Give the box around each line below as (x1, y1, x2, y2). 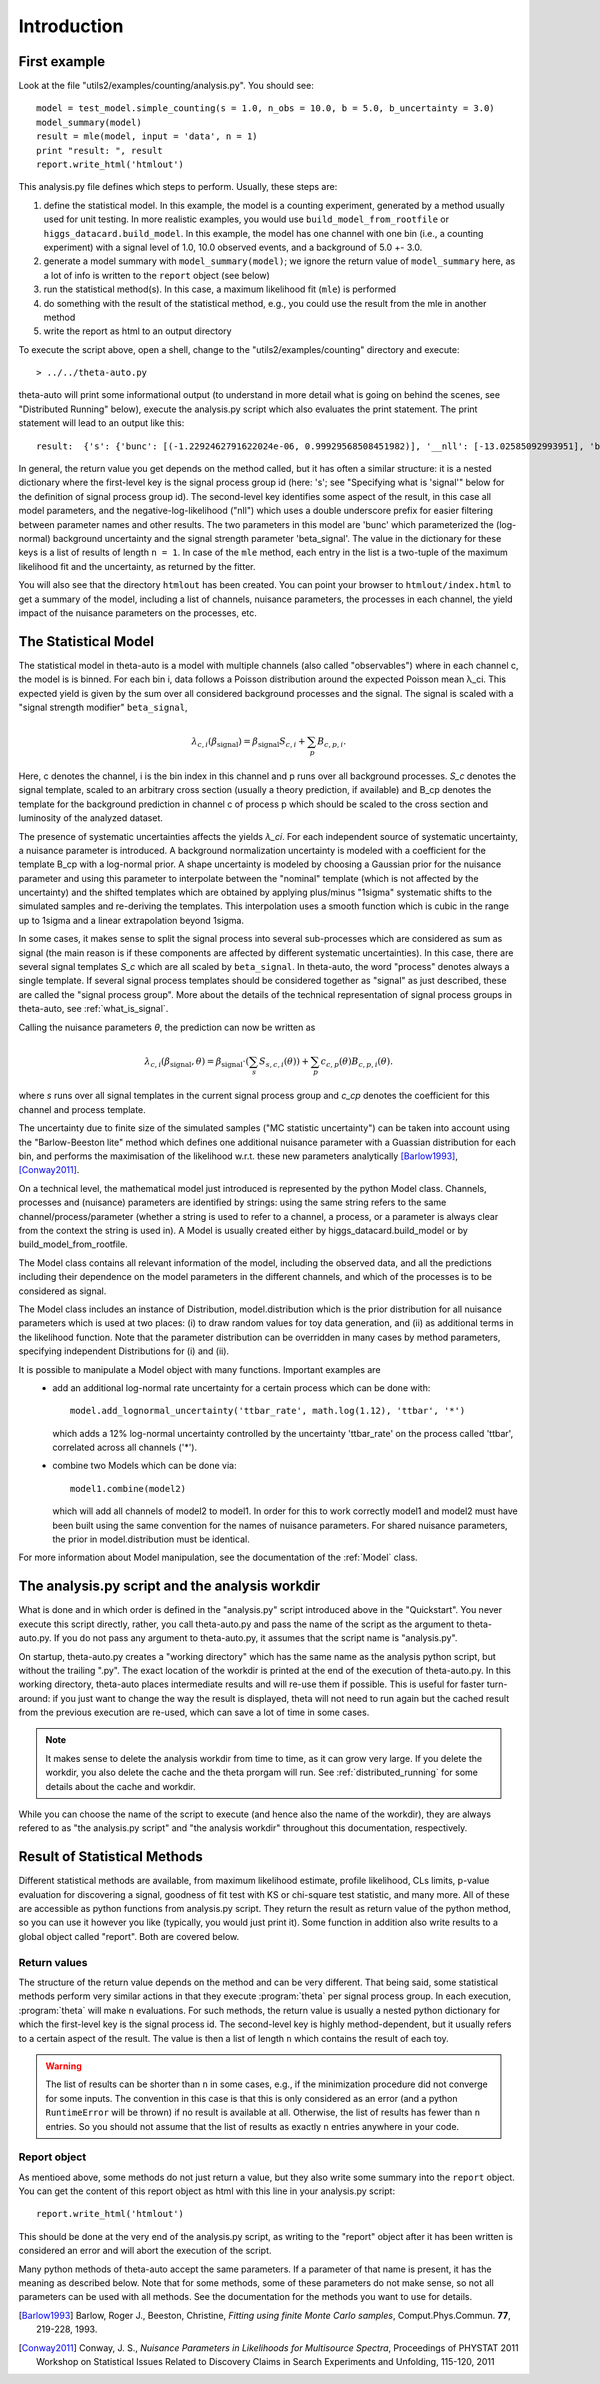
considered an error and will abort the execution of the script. (18, 2245, 272, 2257)
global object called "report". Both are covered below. (18, 1930, 240, 1942)
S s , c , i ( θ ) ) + (258, 1055, 310, 1069)
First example (18, 53, 106, 70)
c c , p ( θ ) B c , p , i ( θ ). (320, 1055, 394, 1069)
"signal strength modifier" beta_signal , (18, 701, 189, 714)
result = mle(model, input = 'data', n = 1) (36, 131, 259, 142)
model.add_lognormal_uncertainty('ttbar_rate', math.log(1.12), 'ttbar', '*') (70, 1405, 466, 1417)
